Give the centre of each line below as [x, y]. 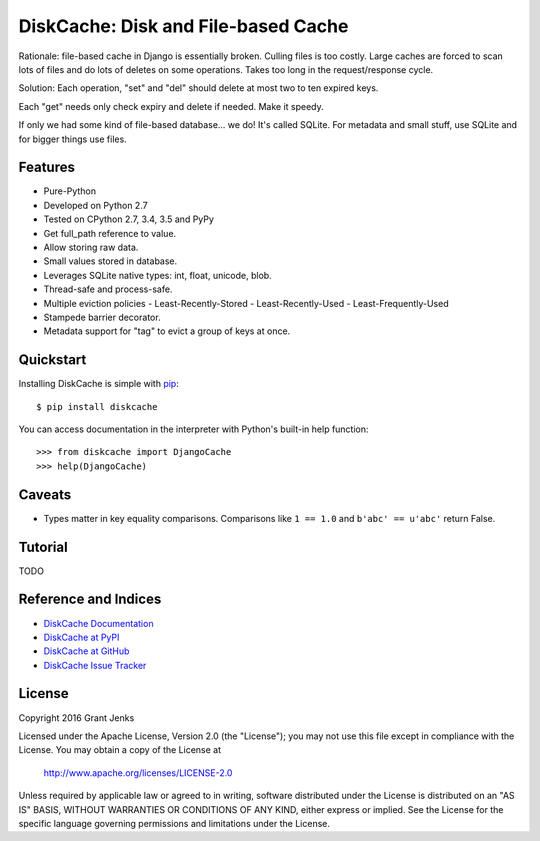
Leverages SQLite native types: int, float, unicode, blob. [157, 275]
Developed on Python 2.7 [96, 205]
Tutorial [43, 546]
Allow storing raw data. [91, 247]
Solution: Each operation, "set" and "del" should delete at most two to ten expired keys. [198, 88]
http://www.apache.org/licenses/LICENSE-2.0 [138, 772]
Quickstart [52, 360]
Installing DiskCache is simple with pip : [98, 384]
